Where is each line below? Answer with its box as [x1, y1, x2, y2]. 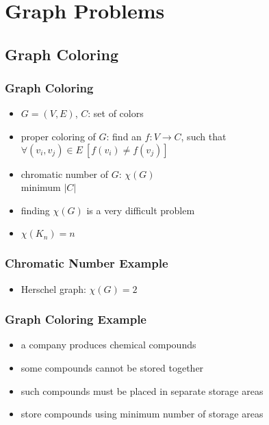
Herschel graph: [21, 281, 86, 296]
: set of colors [88, 106, 144, 120]
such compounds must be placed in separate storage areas [21, 383, 264, 398]
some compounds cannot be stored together [21, 360, 204, 374]
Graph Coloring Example [5, 311, 146, 328]
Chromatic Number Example [5, 255, 168, 272]
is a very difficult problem [86, 203, 195, 217]
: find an [106, 129, 142, 143]
